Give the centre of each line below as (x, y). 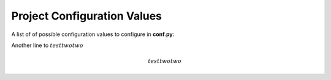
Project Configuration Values (87, 16)
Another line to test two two (48, 45)
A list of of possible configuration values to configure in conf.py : (93, 34)
